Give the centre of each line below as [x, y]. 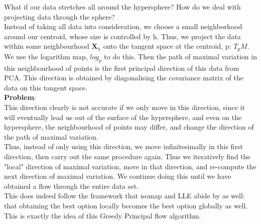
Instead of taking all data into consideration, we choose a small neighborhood [123, 26]
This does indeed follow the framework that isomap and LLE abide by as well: [124, 196]
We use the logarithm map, [46, 56]
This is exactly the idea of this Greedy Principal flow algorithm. [103, 215]
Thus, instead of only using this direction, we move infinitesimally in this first [123, 146]
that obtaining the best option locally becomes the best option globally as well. [126, 205]
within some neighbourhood [47, 46]
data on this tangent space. [46, 87]
